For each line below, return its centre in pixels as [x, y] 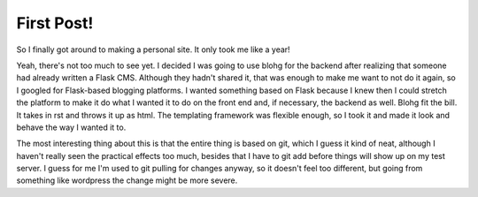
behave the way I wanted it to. [71, 127]
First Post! [55, 23]
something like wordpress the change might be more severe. [127, 180]
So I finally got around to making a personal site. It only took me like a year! [154, 49]
